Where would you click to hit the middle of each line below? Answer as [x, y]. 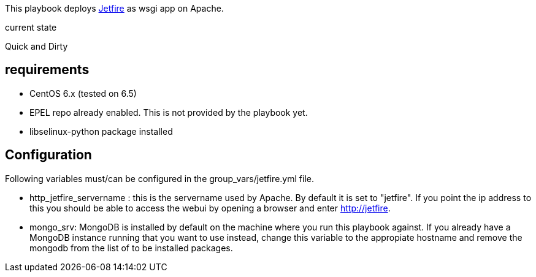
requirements [47, 70]
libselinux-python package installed [101, 131]
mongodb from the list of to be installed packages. [131, 248]
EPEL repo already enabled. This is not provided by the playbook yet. [169, 112]
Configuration [48, 155]
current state [31, 27]
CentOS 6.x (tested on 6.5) [83, 93]
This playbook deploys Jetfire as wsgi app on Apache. [114, 8]
